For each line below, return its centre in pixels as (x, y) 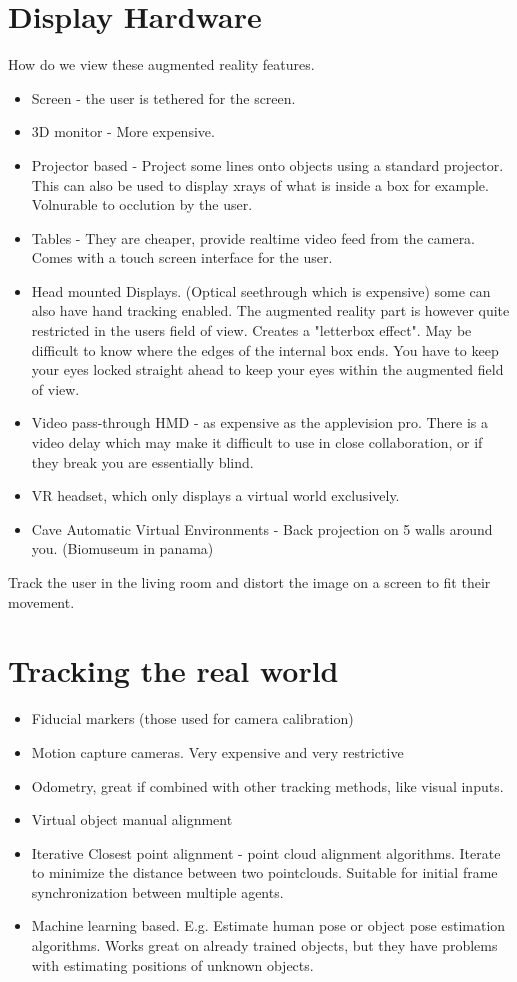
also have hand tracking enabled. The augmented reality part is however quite (270, 310)
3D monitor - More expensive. (123, 131)
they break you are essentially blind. (142, 461)
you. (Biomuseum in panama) (122, 548)
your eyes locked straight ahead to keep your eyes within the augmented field (267, 369)
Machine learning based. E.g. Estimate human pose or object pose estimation (268, 925)
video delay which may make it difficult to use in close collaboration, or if (257, 442)
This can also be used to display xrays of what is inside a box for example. (260, 184)
